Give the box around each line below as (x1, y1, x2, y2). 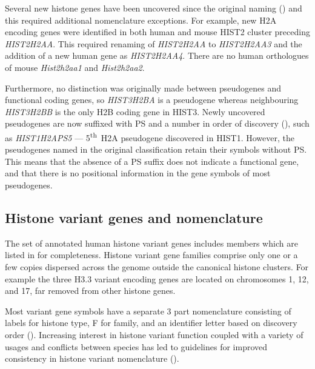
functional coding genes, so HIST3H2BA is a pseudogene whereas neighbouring (5, 93, 299, 106)
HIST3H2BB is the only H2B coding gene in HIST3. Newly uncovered (5, 105, 265, 118)
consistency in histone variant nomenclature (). (5, 352, 179, 365)
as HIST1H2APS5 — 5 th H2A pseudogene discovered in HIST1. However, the (5, 129, 294, 144)
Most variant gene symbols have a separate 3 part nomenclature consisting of (5, 304, 291, 317)
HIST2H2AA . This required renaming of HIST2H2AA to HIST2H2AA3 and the (5, 37, 302, 50)
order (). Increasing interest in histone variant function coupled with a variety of (5, 328, 303, 341)
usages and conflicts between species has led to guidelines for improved (5, 340, 268, 353)
